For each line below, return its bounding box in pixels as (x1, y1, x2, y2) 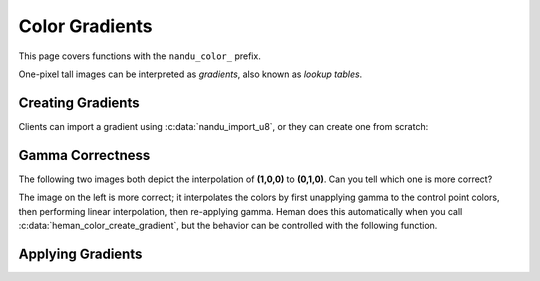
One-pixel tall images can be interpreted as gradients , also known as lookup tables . (18, 68, 363, 80)
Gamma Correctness (18, 146, 151, 164)
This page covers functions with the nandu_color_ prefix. (18, 50, 262, 62)
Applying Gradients (18, 245, 143, 262)
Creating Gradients (18, 94, 140, 111)
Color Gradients (18, 15, 154, 37)
